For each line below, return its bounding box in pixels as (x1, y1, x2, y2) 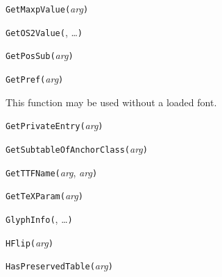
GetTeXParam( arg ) (6, 188, 83, 203)
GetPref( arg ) (6, 71, 64, 85)
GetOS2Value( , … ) (6, 24, 83, 39)
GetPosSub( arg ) (6, 48, 74, 62)
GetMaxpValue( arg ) (6, 1, 89, 15)
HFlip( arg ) (6, 235, 53, 249)
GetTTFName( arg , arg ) (6, 165, 98, 179)
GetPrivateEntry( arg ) (6, 118, 103, 133)
